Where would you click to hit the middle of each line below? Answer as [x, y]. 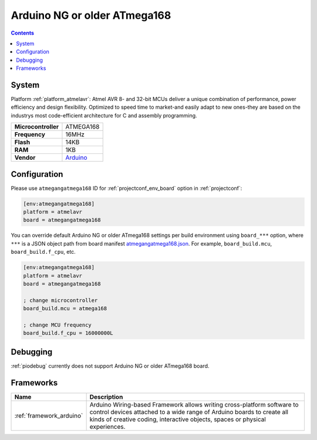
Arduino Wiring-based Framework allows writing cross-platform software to [194, 404]
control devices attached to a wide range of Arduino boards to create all [189, 412]
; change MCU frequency [58, 325]
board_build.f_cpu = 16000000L [68, 333]
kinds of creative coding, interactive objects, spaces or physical [178, 419]
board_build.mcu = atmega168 [65, 309]
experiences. [107, 426]
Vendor [25, 157]
